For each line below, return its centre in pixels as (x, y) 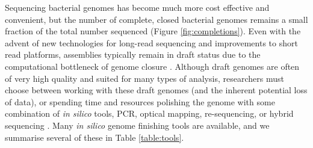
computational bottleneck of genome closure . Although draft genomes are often (152, 66)
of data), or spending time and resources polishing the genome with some (140, 101)
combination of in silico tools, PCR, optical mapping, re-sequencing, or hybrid (149, 113)
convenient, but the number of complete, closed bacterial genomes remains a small (156, 19)
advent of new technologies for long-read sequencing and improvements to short (151, 42)
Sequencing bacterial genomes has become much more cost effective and (137, 7)
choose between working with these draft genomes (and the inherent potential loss (156, 90)
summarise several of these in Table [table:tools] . (95, 137)
